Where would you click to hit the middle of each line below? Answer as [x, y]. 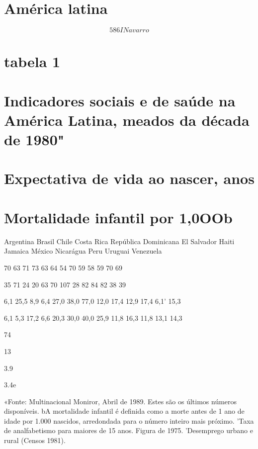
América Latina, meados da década [127, 120]
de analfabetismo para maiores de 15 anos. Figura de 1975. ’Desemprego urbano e [129, 430]
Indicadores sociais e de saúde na [120, 100]
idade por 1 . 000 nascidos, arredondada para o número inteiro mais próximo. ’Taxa [129, 420]
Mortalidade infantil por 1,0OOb [118, 217]
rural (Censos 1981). [35, 440]
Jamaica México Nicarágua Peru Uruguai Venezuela [83, 251]
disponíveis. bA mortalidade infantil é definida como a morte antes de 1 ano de [124, 411]
